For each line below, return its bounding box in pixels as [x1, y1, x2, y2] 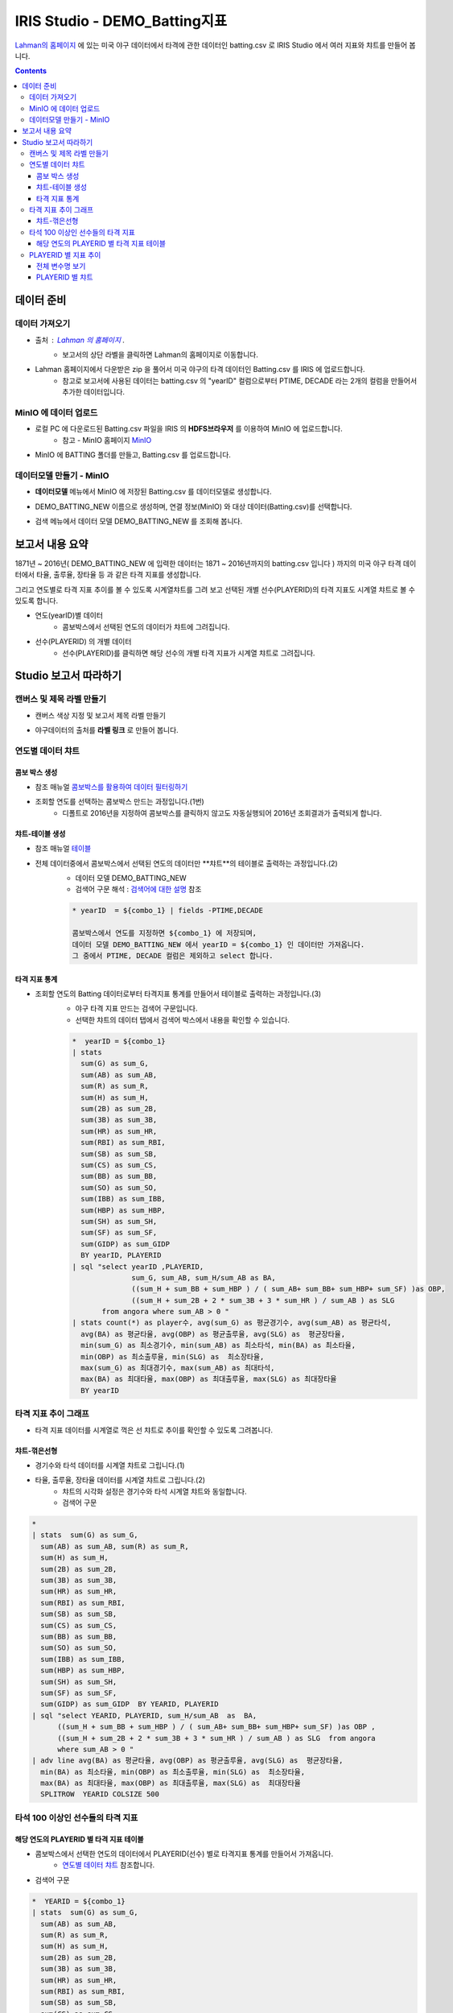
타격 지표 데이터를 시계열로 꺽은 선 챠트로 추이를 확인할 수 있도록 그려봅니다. [35, 1425, 274, 1435]
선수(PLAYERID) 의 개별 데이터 [35, 637, 132, 647]
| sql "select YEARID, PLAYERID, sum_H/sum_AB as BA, [31, 1711, 257, 1720]
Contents [14, 66, 47, 76]
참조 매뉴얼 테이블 [35, 844, 92, 854]
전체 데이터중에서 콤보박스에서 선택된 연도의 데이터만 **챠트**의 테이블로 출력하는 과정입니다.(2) [35, 858, 338, 868]
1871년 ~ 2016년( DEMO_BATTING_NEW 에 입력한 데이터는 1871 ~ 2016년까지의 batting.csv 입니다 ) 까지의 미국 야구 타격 [14, 558, 402, 568]
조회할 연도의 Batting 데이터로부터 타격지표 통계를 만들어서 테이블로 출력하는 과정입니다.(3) [35, 989, 322, 998]
